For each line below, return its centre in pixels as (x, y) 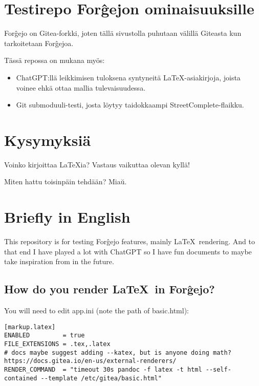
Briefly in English (67, 217)
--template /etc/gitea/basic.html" (101, 378)
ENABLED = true (45, 336)
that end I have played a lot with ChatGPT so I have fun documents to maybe (128, 251)
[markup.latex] (30, 327)
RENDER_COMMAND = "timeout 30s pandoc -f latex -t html (103, 369)
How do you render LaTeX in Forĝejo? (110, 289)
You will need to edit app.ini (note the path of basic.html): (97, 310)
